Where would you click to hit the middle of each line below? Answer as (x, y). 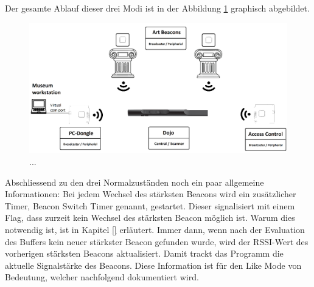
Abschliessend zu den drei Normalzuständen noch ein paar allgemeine (134, 182)
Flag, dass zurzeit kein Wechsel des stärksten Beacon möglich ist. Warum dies (150, 218)
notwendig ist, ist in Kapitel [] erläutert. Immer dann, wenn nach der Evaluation (155, 230)
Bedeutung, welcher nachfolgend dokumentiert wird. (102, 277)
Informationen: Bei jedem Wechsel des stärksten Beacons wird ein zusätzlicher (151, 194)
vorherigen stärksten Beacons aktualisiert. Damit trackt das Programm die (144, 253)
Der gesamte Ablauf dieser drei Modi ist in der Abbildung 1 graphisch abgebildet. (157, 8)
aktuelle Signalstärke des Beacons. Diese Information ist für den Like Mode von (153, 265)
